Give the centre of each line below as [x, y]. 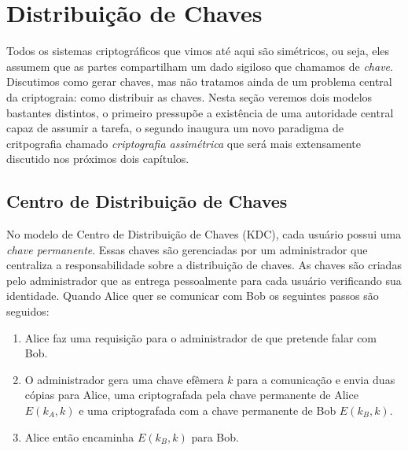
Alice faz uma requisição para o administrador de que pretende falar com [201, 337]
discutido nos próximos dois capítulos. [98, 159]
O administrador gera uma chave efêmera [124, 379]
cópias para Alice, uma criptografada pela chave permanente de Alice [191, 395]
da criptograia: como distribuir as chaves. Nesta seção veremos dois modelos [189, 96]
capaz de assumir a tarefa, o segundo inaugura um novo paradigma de [175, 128]
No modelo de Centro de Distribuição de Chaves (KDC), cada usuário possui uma [204, 234]
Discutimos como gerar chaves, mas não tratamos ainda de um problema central [199, 81]
